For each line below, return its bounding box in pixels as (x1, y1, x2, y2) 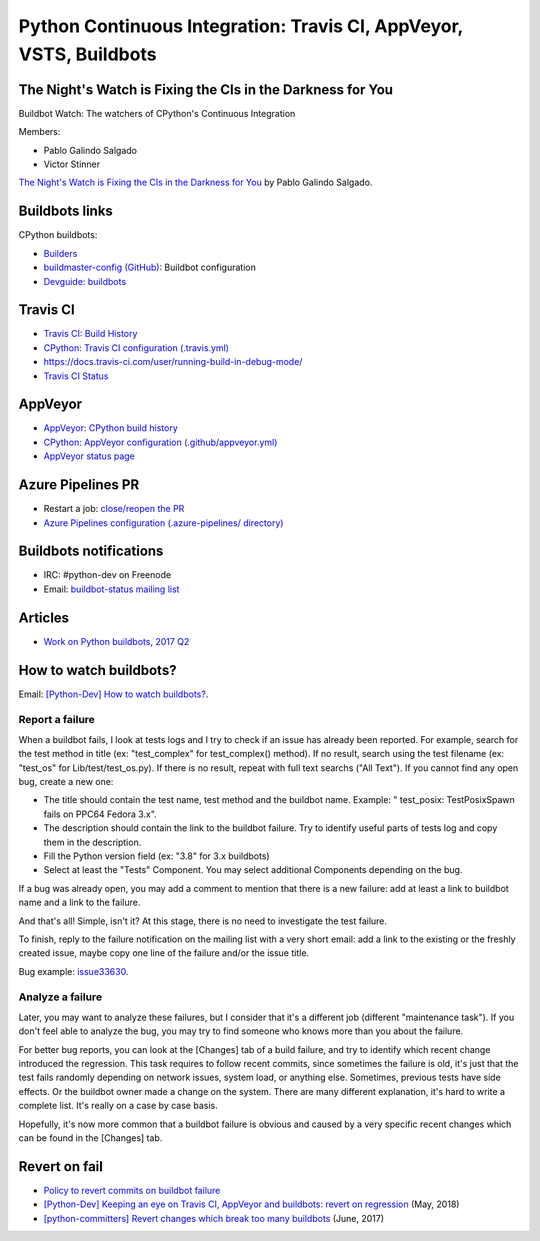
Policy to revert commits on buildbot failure (43, 1184, 221, 1196)
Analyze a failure (18, 990, 103, 1004)
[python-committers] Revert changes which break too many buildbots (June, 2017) (43, 1212, 385, 1224)
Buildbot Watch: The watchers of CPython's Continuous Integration (18, 107, 296, 119)
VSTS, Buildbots (18, 43, 157, 65)
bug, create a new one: (18, 775, 114, 787)
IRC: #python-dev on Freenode (43, 569, 172, 581)
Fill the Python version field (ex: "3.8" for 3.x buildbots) (43, 850, 270, 862)
